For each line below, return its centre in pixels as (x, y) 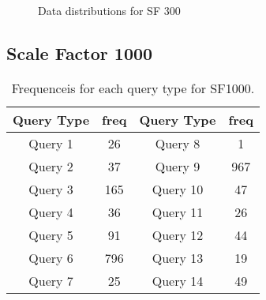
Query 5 (51, 234)
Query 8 (178, 143)
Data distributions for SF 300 (109, 10)
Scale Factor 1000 (80, 52)
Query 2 (51, 166)
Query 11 (178, 212)
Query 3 (51, 189)
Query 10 (178, 189)
